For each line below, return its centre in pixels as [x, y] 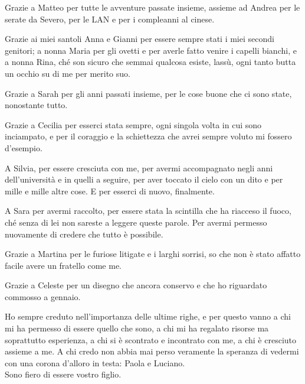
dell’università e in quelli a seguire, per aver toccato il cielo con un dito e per [144, 179]
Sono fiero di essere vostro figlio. [63, 374]
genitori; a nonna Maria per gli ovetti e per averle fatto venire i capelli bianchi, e [151, 50]
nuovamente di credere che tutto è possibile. [84, 234]
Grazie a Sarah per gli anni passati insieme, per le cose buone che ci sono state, [148, 93]
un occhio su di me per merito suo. [68, 73]
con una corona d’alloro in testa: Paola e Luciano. [95, 362]
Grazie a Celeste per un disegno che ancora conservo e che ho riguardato [136, 285]
